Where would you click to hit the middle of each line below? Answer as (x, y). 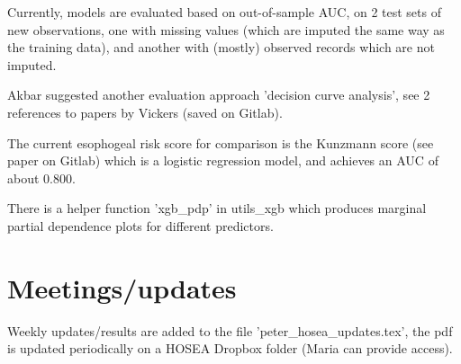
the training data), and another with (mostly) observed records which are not (221, 47)
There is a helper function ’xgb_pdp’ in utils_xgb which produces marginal (217, 208)
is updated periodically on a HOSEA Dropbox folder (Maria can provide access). (230, 348)
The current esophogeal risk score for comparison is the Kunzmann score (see (221, 142)
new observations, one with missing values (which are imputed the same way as (226, 29)
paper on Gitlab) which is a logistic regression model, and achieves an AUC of (223, 160)
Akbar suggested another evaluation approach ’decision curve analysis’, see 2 (219, 95)
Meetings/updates (122, 287)
